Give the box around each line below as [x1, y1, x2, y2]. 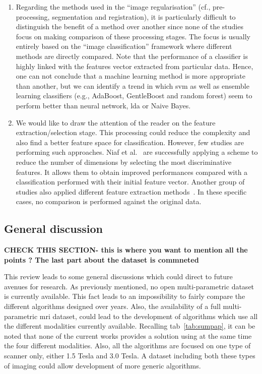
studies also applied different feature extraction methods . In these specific [16, 186, 247, 197]
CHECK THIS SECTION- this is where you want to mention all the [4, 244, 248, 255]
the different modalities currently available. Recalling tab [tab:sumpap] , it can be [4, 321, 255, 331]
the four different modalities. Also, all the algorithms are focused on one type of [4, 340, 251, 351]
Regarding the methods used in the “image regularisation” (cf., [16, 2, 211, 12]
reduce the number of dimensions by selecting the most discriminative [16, 156, 232, 167]
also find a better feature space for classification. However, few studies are [16, 137, 244, 147]
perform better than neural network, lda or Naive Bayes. [16, 100, 191, 110]
